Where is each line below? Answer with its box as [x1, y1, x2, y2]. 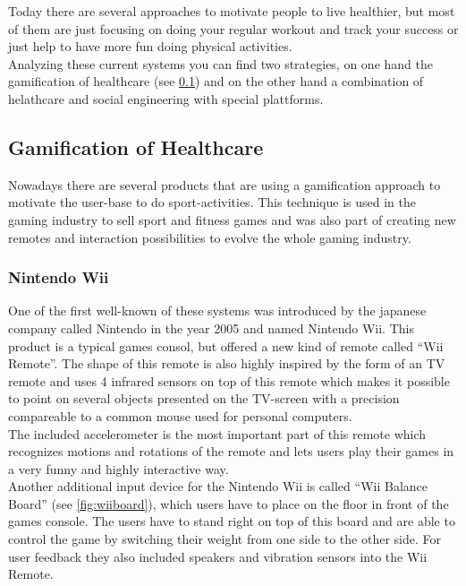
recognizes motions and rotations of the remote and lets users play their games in [8, 442, 454, 461]
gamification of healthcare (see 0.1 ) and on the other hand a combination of [8, 72, 424, 90]
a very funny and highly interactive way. [8, 459, 229, 478]
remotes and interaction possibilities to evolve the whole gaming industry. [8, 228, 411, 246]
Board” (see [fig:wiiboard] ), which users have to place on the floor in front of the [8, 494, 449, 513]
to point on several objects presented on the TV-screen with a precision [8, 389, 400, 408]
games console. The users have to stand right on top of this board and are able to [8, 512, 455, 530]
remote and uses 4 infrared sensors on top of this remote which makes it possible [8, 371, 450, 390]
